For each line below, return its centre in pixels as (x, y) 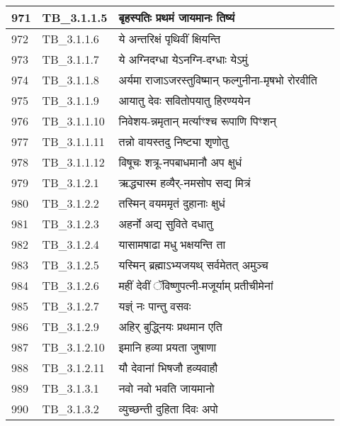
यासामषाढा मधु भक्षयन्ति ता (172, 244)
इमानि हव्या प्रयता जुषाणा (168, 347)
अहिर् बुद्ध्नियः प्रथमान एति (170, 326)
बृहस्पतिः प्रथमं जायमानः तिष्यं (177, 17)
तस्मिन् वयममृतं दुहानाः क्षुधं (172, 203)
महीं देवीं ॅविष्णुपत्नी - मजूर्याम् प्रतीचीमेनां (196, 285)
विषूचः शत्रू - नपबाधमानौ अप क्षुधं (180, 162)
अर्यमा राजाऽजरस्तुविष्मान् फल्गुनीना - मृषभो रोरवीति (218, 80)
